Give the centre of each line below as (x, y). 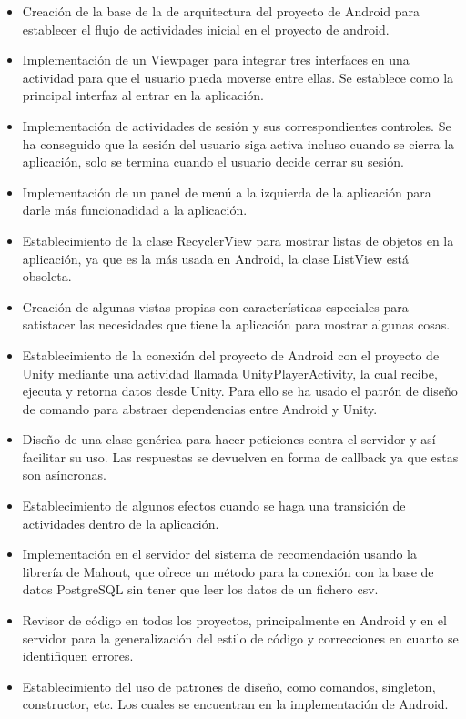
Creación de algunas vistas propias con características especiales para (215, 306)
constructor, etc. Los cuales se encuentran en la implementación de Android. (235, 704)
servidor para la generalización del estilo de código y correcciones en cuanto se (240, 638)
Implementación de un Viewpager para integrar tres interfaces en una (216, 60)
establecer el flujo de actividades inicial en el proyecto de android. (206, 29)
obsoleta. (47, 276)
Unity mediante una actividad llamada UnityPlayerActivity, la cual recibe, (230, 373)
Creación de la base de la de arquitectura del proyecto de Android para (221, 11)
